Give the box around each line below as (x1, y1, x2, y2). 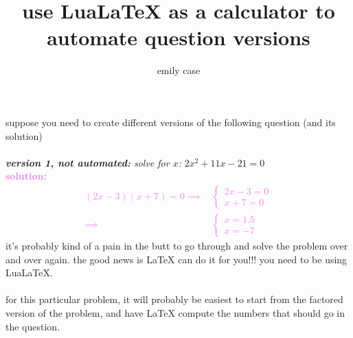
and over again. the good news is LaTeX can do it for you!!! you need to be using (5, 252, 348, 266)
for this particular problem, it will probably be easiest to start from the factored (5, 292, 343, 306)
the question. (5, 319, 60, 333)
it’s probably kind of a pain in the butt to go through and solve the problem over (5, 238, 348, 252)
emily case (157, 63, 201, 77)
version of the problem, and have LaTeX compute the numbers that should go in (5, 305, 345, 319)
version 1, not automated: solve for (5, 155, 170, 169)
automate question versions (47, 23, 310, 51)
